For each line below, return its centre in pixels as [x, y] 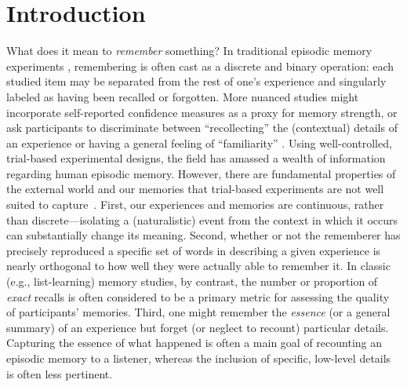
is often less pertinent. [60, 373]
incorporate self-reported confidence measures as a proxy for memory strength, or [202, 112]
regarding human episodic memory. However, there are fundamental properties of [201, 173]
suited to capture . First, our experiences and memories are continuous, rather [195, 204]
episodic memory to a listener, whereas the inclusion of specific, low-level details [199, 358]
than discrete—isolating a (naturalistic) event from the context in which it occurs [202, 219]
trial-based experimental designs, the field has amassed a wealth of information [196, 158]
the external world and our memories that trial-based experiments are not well [195, 189]
